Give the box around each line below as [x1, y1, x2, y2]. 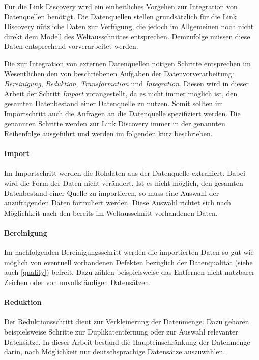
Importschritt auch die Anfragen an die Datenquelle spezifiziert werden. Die [4, 108, 241, 118]
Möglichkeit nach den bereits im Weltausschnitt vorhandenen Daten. [4, 207, 218, 218]
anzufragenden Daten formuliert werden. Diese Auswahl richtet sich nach [4, 197, 232, 208]
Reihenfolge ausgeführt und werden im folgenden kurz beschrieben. [4, 128, 213, 139]
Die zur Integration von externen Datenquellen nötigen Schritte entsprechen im [4, 58, 251, 68]
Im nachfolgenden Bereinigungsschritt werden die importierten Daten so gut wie [4, 247, 254, 258]
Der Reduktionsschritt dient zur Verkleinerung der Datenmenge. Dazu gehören [4, 316, 249, 327]
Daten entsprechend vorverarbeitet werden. [4, 41, 138, 52]
